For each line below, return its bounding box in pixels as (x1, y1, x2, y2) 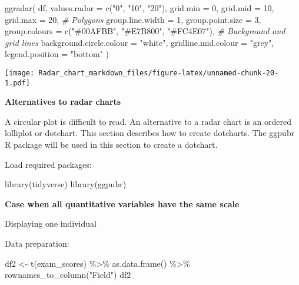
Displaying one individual (5, 217, 97, 230)
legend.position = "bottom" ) (5, 48, 109, 60)
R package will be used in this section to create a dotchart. (5, 138, 218, 151)
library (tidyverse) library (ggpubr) (5, 178, 127, 190)
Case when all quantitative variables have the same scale (5, 197, 240, 210)
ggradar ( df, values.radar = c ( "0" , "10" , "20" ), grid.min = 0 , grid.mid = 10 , (5, 2, 274, 14)
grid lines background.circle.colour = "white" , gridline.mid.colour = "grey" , (5, 36, 274, 48)
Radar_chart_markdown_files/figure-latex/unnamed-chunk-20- (38, 68, 279, 77)
